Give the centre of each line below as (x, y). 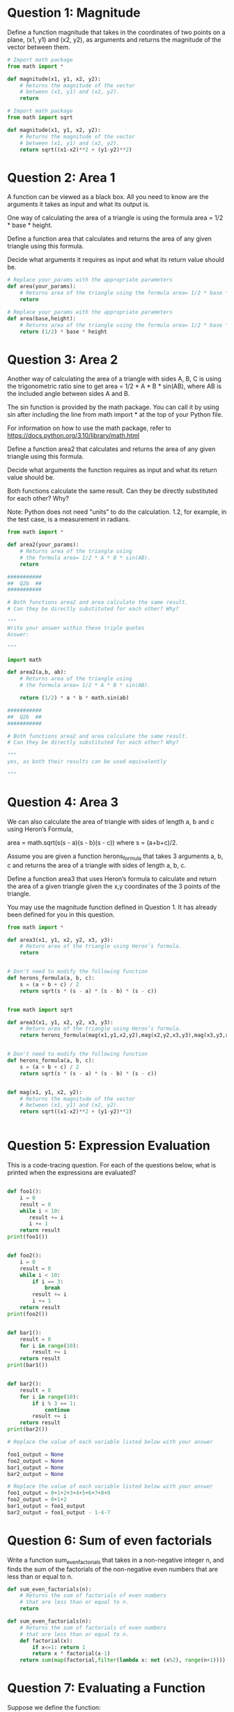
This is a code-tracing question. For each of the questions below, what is (112, 1165)
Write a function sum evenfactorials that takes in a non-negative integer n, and (116, 1560)
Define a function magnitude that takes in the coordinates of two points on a (116, 32)
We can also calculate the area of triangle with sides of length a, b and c (111, 821)
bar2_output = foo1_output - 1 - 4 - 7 (59, 1512)
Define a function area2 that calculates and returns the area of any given (111, 449)
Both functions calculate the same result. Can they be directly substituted (112, 491)
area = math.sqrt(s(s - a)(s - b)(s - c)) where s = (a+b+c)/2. (92, 842)
